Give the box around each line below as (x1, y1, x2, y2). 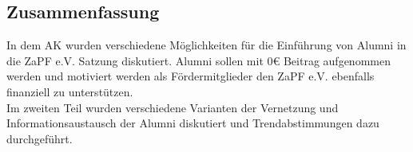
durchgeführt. (6, 130, 73, 146)
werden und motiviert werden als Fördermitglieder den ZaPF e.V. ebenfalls (6, 68, 375, 84)
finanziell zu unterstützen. (6, 83, 133, 99)
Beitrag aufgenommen (283, 52, 391, 68)
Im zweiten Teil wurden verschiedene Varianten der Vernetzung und (6, 99, 339, 115)
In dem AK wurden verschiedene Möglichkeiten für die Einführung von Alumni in (6, 37, 407, 53)
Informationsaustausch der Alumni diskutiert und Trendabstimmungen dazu (6, 115, 379, 131)
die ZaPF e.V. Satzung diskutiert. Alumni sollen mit (6, 52, 264, 68)
